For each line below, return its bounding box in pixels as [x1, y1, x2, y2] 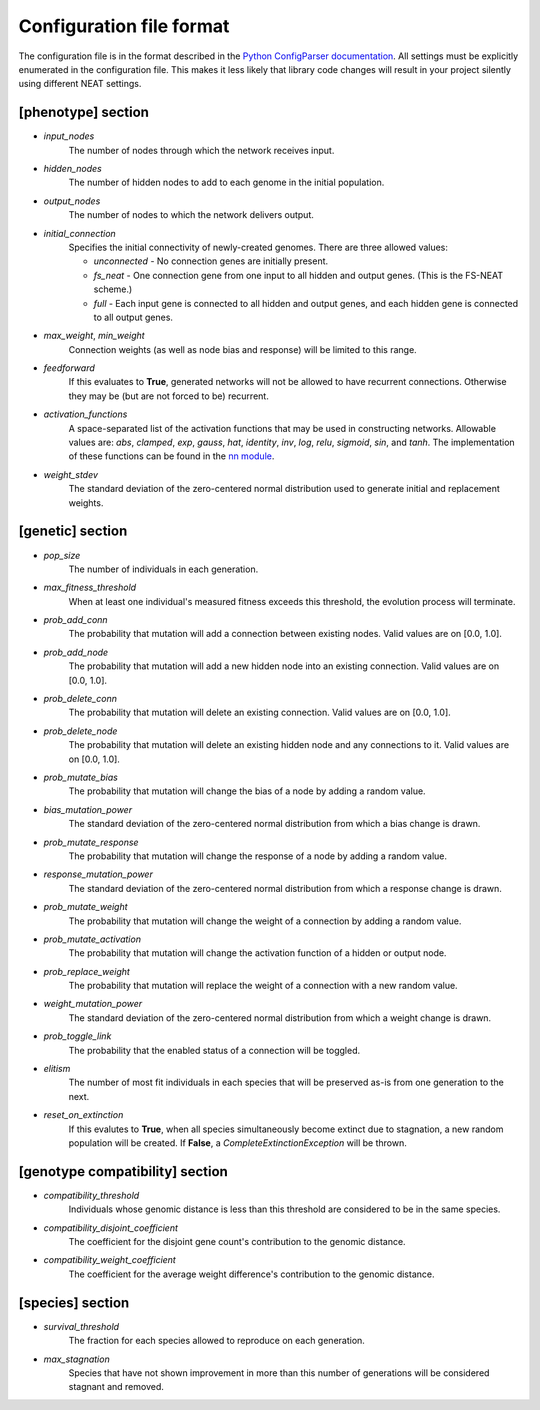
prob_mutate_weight [43, 901, 129, 913]
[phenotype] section [18, 104, 150, 121]
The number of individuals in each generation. [68, 563, 259, 575]
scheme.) [93, 283, 133, 295]
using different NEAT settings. [18, 78, 142, 90]
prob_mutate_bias [43, 771, 119, 783]
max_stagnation [43, 1353, 110, 1365]
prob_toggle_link [43, 1030, 112, 1042]
